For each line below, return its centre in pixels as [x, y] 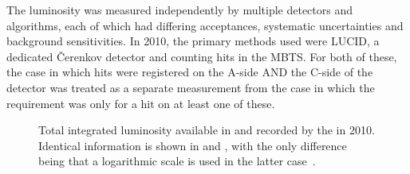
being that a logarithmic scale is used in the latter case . [177, 161]
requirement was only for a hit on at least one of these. [141, 103]
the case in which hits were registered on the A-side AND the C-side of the [190, 72]
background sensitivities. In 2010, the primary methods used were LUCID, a [193, 41]
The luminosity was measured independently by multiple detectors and [179, 10]
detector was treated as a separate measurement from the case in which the [191, 87]
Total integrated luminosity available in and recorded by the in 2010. [207, 130]
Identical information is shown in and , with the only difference [193, 145]
